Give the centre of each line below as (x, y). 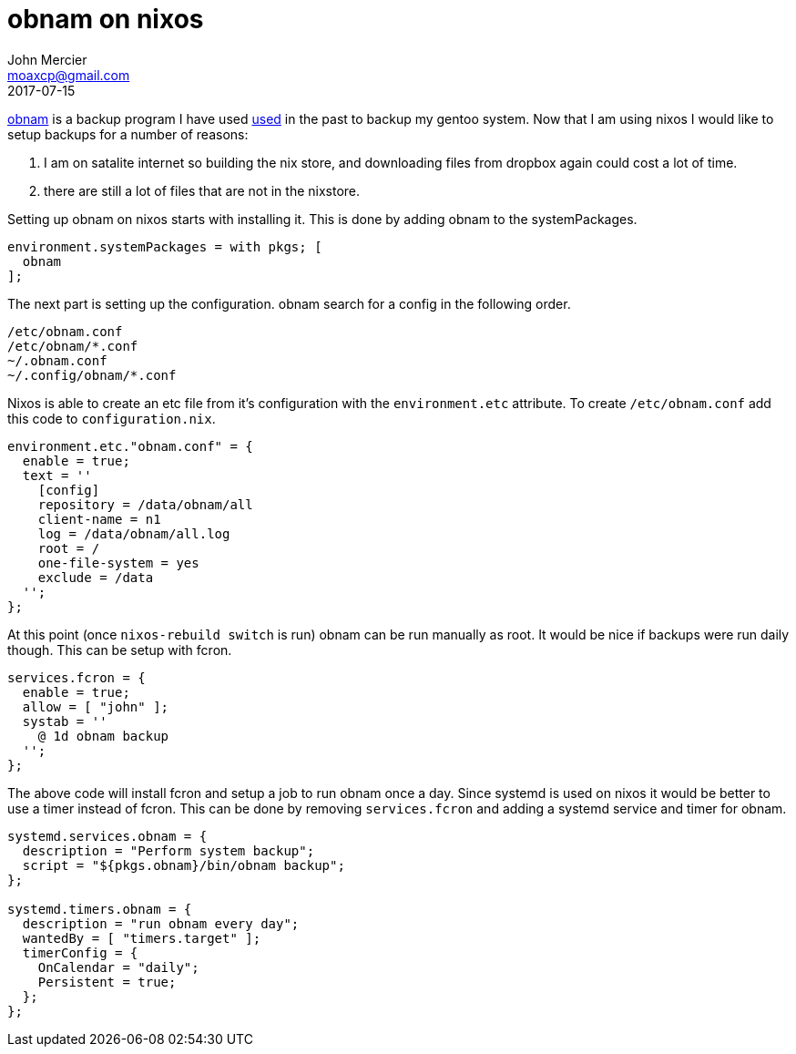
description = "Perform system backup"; (168, 850)
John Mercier (47, 59)
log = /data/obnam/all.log (134, 533)
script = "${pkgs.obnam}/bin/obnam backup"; (184, 865)
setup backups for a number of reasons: (128, 134)
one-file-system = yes (118, 563)
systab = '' (65, 721)
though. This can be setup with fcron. (120, 650)
